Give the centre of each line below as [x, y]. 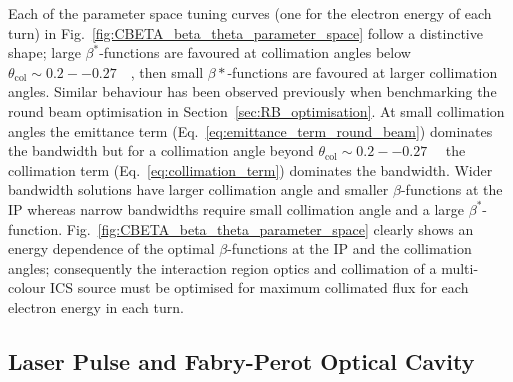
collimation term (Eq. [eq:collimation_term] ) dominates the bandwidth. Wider [250, 169]
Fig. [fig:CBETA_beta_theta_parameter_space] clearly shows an [270, 228]
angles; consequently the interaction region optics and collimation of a [222, 267]
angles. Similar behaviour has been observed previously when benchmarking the [252, 91]
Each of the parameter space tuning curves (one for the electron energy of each [250, 13]
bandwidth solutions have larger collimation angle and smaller [198, 189]
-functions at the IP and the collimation [349, 248]
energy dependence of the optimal [111, 248]
